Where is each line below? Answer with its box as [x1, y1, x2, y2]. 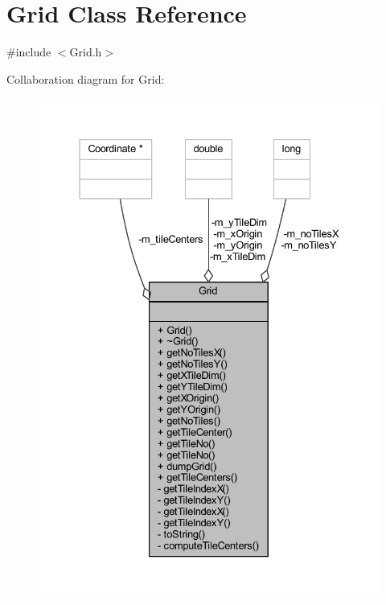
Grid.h [69, 43, 102, 60]
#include [6, 43, 51, 60]
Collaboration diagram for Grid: [6, 70, 165, 87]
